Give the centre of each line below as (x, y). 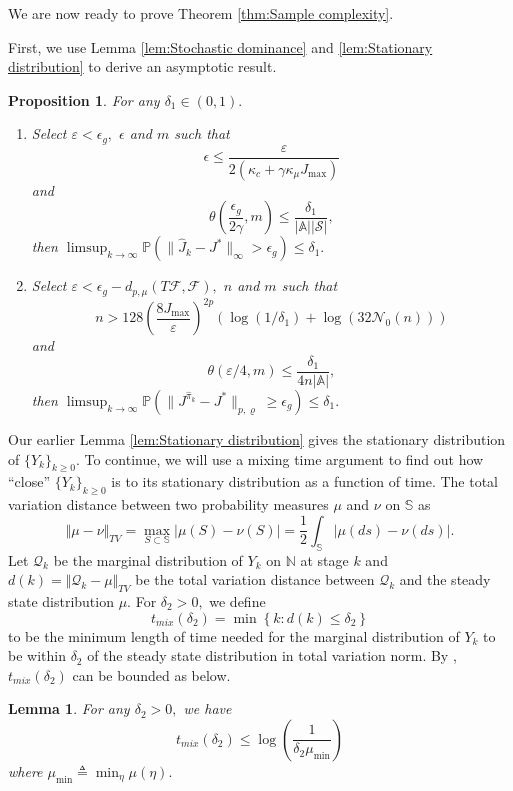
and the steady (445, 579)
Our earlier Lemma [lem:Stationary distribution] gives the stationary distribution (257, 438)
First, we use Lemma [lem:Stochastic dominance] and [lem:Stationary (220, 46)
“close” (29, 481)
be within (37, 655)
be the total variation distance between (255, 579)
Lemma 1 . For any (69, 708)
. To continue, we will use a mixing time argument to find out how (279, 458)
